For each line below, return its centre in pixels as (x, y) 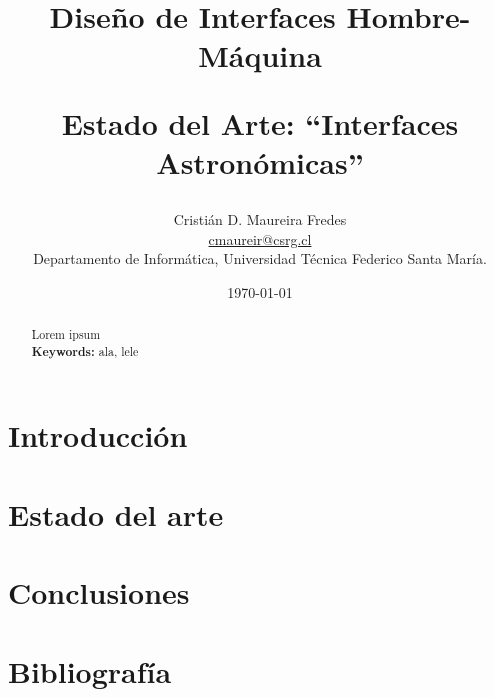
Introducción (98, 435)
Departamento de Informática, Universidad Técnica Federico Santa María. (260, 258)
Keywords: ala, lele (85, 351)
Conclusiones (99, 592)
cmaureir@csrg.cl (260, 238)
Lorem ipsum (66, 334)
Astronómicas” (260, 161)
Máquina (260, 55)
